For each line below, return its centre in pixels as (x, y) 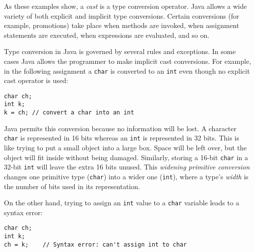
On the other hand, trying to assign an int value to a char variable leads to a (122, 203)
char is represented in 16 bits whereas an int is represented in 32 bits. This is (122, 138)
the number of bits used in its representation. (72, 186)
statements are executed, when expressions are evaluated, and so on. (107, 35)
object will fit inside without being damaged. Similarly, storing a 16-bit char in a (126, 157)
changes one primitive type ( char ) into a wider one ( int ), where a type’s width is (126, 176)
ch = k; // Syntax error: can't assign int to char (96, 244)
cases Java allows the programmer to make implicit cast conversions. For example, (128, 61)
